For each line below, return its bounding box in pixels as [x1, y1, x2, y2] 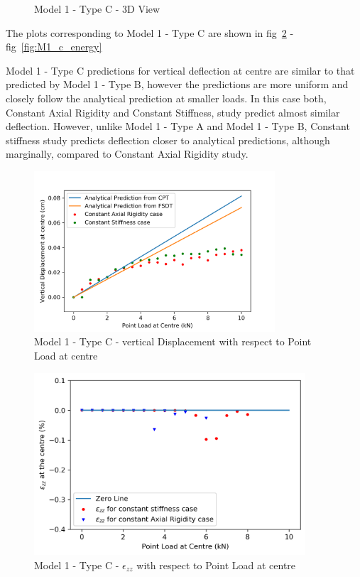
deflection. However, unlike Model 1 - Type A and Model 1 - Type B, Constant [6, 119, 350, 134]
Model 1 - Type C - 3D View [34, 1, 160, 16]
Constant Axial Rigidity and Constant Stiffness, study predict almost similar [6, 104, 340, 119]
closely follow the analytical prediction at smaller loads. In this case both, [6, 90, 327, 105]
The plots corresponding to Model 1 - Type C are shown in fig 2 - [6, 25, 294, 40]
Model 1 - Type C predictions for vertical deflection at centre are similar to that [6, 63, 355, 77]
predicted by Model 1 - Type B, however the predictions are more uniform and [6, 77, 349, 92]
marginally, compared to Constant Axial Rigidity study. [6, 146, 249, 161]
